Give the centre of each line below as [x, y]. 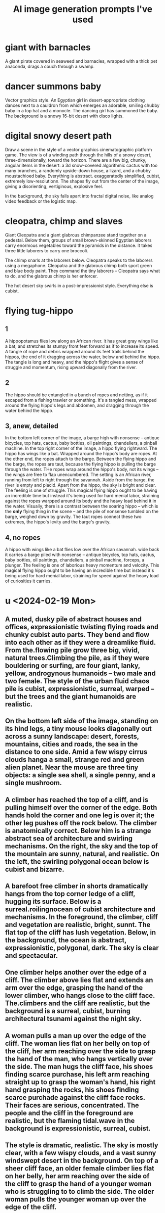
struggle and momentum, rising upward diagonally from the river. [71, 367]
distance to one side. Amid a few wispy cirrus [76, 752]
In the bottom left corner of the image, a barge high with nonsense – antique [82, 438]
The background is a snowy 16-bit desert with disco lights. [65, 116]
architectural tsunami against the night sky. [73, 1019]
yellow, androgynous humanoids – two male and [81, 673]
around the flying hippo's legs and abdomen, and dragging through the [77, 405]
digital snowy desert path [59, 136]
